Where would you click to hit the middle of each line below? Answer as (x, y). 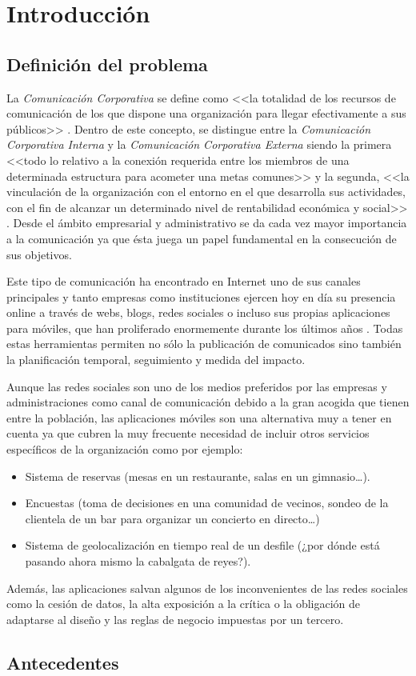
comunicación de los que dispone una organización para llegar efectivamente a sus (206, 113)
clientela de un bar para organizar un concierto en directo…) (172, 518)
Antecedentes (63, 662)
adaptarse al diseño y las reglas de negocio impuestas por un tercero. (175, 619)
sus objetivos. (39, 254)
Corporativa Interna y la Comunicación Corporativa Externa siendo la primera (199, 144)
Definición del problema (107, 64)
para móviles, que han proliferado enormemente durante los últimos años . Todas (205, 328)
